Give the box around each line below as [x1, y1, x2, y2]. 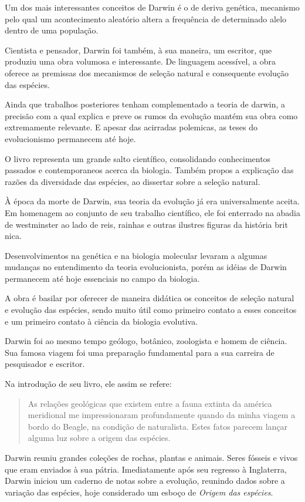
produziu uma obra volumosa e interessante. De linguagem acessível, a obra [5, 55, 276, 68]
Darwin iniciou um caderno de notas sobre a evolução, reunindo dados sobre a [5, 474, 285, 487]
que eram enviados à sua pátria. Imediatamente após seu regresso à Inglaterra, [5, 463, 287, 475]
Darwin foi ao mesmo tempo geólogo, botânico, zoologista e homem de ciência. [5, 335, 287, 347]
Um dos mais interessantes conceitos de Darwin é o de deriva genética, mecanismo [5, 1, 300, 13]
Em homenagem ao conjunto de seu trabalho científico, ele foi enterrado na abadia [5, 206, 300, 218]
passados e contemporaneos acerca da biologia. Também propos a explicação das [5, 164, 294, 176]
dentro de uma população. [5, 24, 99, 36]
